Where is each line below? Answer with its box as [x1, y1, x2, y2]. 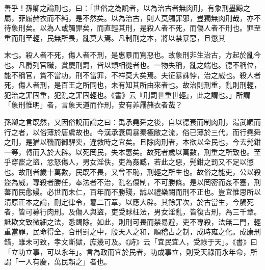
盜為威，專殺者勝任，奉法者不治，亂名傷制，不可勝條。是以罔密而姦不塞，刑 [4, 176, 261, 187]
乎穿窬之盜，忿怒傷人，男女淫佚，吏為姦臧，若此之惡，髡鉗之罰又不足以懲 [4, 156, 254, 167]
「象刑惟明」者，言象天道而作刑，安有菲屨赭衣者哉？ [4, 99, 182, 110]
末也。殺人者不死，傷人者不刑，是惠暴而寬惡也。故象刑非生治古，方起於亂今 [4, 49, 261, 60]
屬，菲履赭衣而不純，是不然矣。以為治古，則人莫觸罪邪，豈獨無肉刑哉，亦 [4, 12, 254, 23]
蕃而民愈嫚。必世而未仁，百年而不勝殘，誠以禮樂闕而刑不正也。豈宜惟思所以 [4, 186, 261, 197]
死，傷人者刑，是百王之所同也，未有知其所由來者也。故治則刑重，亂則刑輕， [4, 79, 261, 90]
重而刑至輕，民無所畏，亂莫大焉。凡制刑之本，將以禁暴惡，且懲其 [4, 32, 225, 43]
